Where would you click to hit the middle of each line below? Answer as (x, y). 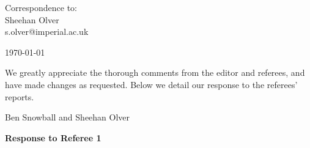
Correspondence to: (41, 7)
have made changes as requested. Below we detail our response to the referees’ (151, 84)
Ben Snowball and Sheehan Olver (68, 117)
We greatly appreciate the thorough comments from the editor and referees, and (155, 72)
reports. (20, 96)
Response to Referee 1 (53, 137)
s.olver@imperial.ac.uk (47, 31)
